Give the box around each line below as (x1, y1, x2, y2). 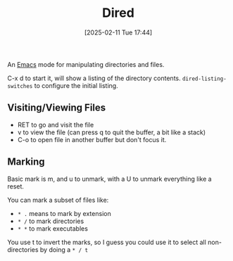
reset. (7, 182, 25, 191)
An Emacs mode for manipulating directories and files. (7, 60, 165, 68)
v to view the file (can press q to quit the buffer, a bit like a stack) (17, 128, 206, 136)
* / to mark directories (17, 217, 84, 225)
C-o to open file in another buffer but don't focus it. (17, 135, 167, 144)
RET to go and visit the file (17, 120, 94, 129)
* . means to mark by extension (17, 209, 111, 217)
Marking (7, 156, 45, 168)
